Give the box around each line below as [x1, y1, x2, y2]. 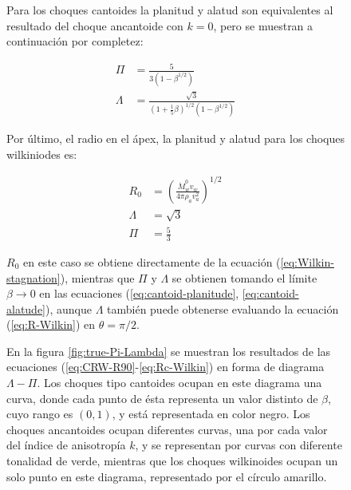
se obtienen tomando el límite [172, 269, 317, 286]
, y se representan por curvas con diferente [135, 437, 342, 453]
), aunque [45, 300, 92, 317]
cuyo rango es [6, 405, 73, 422]
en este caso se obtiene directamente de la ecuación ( [22, 253, 281, 270]
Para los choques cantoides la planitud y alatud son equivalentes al [6, 2, 333, 18]
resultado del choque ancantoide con [6, 17, 183, 34]
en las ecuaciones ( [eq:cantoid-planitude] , [39, 285, 239, 302]
